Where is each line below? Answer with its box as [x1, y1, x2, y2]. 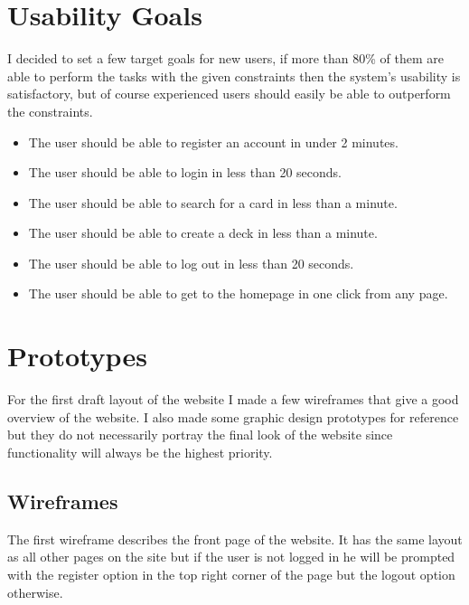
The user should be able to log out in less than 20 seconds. [28, 253, 354, 272]
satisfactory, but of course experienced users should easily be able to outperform [7, 84, 451, 103]
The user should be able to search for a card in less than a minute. [28, 193, 398, 212]
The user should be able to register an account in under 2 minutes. [28, 132, 399, 151]
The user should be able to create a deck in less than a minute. [28, 223, 378, 242]
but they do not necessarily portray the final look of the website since [7, 425, 393, 444]
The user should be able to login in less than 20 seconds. [28, 163, 342, 182]
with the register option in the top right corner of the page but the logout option [7, 564, 455, 583]
